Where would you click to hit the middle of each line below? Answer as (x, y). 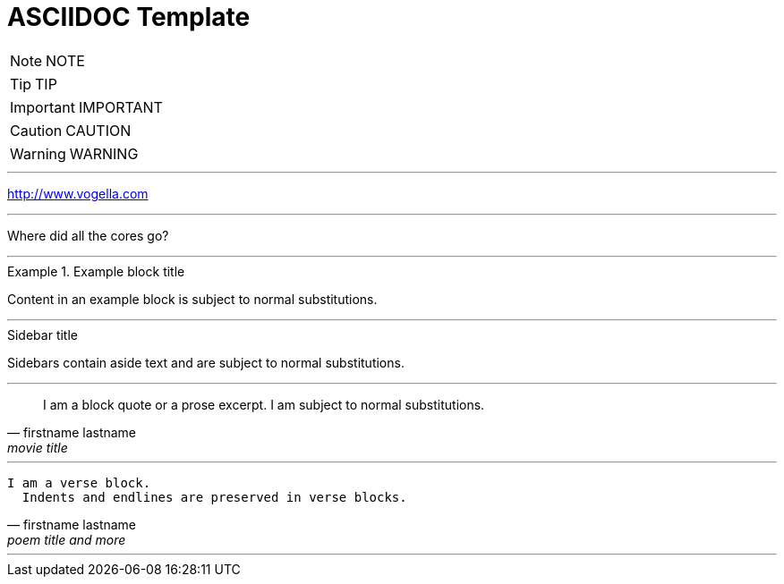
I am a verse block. (79, 482)
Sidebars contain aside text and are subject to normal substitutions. (206, 362)
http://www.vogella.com (78, 193)
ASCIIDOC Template (129, 17)
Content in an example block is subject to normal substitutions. (192, 299)
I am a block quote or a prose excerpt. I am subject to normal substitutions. (264, 404)
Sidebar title (43, 334)
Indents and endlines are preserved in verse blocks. (214, 497)
